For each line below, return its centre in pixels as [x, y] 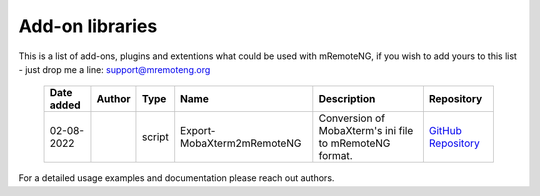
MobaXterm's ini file [366, 131]
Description [347, 99]
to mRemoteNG [354, 143]
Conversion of [351, 118]
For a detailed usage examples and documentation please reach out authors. [176, 178]
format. [336, 156]
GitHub [445, 131]
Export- [198, 131]
